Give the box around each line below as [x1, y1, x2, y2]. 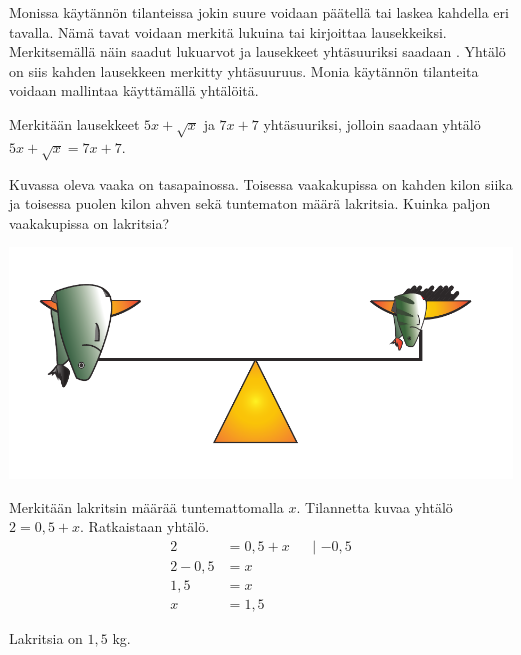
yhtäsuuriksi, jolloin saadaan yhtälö [263, 113, 481, 134]
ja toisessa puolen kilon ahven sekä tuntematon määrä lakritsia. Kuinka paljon [9, 193, 491, 214]
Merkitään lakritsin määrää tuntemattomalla [9, 496, 284, 517]
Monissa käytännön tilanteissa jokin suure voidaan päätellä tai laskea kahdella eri [9, 2, 509, 22]
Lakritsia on [9, 627, 83, 648]
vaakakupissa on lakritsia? [9, 212, 170, 233]
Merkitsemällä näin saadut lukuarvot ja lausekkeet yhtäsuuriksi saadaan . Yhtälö [9, 41, 506, 62]
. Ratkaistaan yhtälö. [80, 516, 210, 537]
